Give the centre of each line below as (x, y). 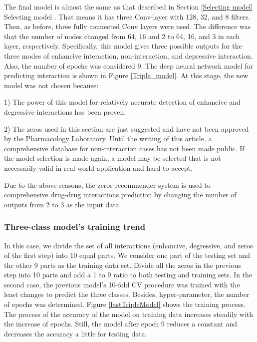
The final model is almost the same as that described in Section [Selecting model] (128, 7)
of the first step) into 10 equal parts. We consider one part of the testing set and (127, 255)
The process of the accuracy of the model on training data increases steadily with (129, 314)
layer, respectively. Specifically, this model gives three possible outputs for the (123, 46)
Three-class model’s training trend (75, 227)
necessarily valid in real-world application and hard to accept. (98, 167)
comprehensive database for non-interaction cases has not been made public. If (124, 148)
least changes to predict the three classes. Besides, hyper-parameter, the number (127, 294)
